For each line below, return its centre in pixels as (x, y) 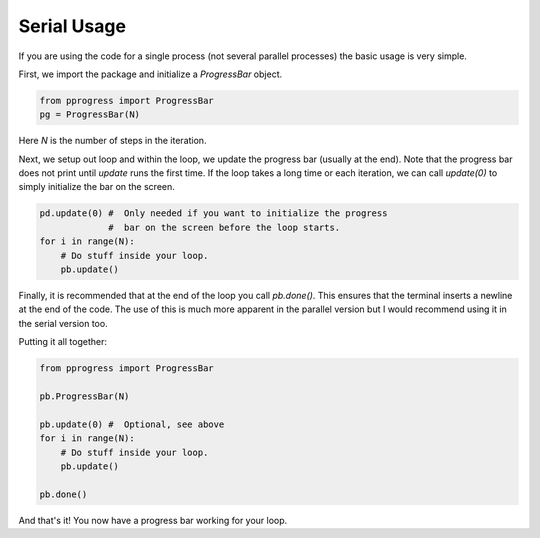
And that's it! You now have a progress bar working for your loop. (153, 520)
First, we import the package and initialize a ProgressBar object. (150, 74)
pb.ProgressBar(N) (84, 396)
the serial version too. (63, 323)
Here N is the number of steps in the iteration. (112, 141)
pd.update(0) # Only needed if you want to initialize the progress (213, 213)
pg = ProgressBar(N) (89, 114)
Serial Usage (72, 26)
